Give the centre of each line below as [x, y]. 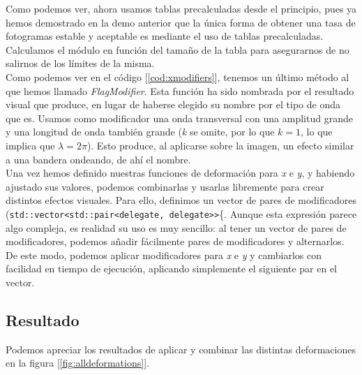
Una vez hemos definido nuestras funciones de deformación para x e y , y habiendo [180, 173]
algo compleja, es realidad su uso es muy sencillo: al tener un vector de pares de [176, 227]
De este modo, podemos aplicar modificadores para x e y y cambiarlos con [164, 255]
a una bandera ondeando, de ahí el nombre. [98, 159]
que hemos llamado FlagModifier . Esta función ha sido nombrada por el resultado [180, 90]
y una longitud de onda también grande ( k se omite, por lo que [140, 132]
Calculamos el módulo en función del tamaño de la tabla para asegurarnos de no [178, 49]
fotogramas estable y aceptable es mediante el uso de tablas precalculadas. [165, 36]
